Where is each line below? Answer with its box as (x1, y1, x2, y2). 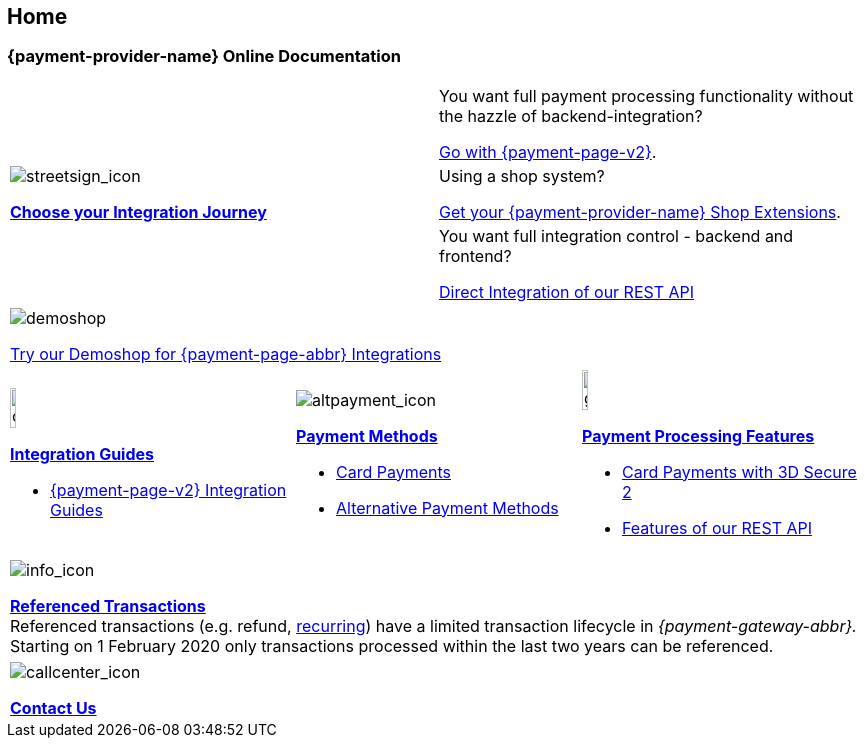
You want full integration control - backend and (439, 225, 794, 246)
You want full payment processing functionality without (439, 85, 854, 106)
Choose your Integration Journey (10, 201, 267, 222)
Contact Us (10, 697, 97, 718)
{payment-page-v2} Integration (50, 479, 287, 500)
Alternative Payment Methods (335, 497, 559, 518)
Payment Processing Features (581, 425, 815, 446)
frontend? (439, 245, 512, 266)
